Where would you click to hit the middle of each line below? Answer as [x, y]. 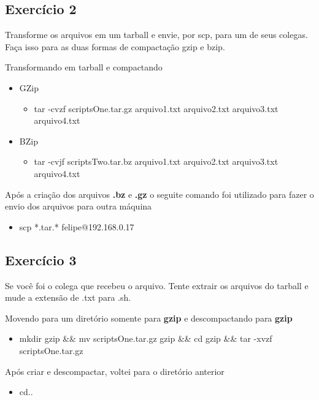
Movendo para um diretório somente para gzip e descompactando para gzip [149, 318]
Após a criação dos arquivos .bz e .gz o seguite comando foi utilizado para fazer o [159, 194]
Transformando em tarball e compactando [84, 67]
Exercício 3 [41, 259]
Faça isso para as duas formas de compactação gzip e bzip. [115, 46]
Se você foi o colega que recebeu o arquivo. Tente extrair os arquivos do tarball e [157, 285]
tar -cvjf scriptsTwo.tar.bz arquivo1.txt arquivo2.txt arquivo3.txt [156, 161]
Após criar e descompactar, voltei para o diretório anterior [115, 371]
